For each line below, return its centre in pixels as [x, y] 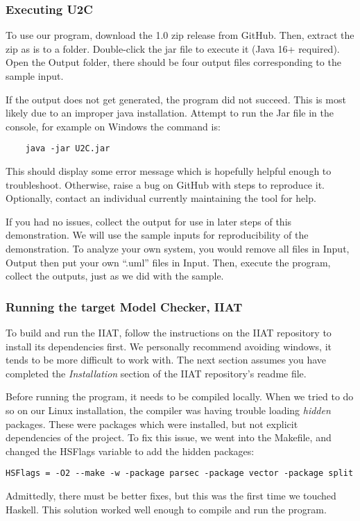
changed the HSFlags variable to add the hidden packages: [130, 451]
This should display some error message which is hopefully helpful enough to [169, 171]
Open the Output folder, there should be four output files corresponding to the [173, 62]
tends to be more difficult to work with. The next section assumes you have [166, 360]
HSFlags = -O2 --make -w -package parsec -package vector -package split [180, 473]
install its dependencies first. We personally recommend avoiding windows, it [169, 346]
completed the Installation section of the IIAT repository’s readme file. [156, 373]
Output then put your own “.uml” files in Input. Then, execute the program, [168, 262]
